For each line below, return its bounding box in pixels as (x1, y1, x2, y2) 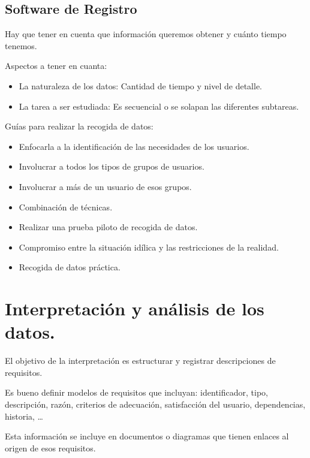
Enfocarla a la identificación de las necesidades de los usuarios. (19, 140, 249, 152)
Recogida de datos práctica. (19, 261, 121, 273)
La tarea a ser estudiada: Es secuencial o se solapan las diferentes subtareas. (19, 100, 299, 112)
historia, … (5, 409, 43, 422)
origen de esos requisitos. (5, 441, 96, 454)
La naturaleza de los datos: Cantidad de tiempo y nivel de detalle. (19, 79, 263, 92)
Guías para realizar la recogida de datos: (5, 120, 154, 132)
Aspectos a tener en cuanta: (5, 59, 107, 72)
